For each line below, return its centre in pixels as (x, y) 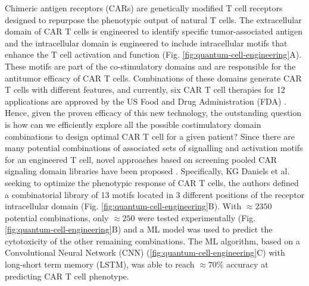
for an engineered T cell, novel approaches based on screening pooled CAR (141, 159)
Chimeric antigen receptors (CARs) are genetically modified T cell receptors (144, 8)
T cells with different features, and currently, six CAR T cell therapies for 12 (145, 89)
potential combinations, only (57, 217)
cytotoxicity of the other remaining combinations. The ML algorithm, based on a (152, 241)
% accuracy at (242, 264)
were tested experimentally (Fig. (197, 217)
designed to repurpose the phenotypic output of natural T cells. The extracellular (153, 19)
